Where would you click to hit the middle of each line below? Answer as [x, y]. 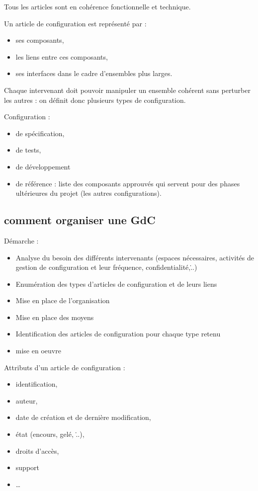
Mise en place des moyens [55, 317]
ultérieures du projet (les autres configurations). [88, 193]
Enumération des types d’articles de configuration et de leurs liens [116, 284]
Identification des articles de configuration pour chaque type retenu [118, 334]
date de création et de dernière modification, [83, 417]
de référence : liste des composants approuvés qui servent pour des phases [128, 183]
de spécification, [40, 133]
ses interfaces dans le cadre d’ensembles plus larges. [94, 73]
